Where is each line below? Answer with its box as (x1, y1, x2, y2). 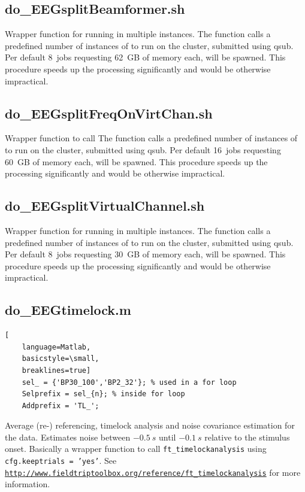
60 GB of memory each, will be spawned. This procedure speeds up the (5, 155, 268, 168)
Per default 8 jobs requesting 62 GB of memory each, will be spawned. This (5, 51, 286, 63)
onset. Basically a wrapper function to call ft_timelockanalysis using (5, 442, 267, 455)
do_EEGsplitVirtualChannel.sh (5, 196, 205, 215)
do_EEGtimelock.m (5, 300, 131, 319)
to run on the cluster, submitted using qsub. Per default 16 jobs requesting (5, 143, 281, 156)
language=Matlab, (22, 342, 91, 351)
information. (5, 478, 50, 490)
